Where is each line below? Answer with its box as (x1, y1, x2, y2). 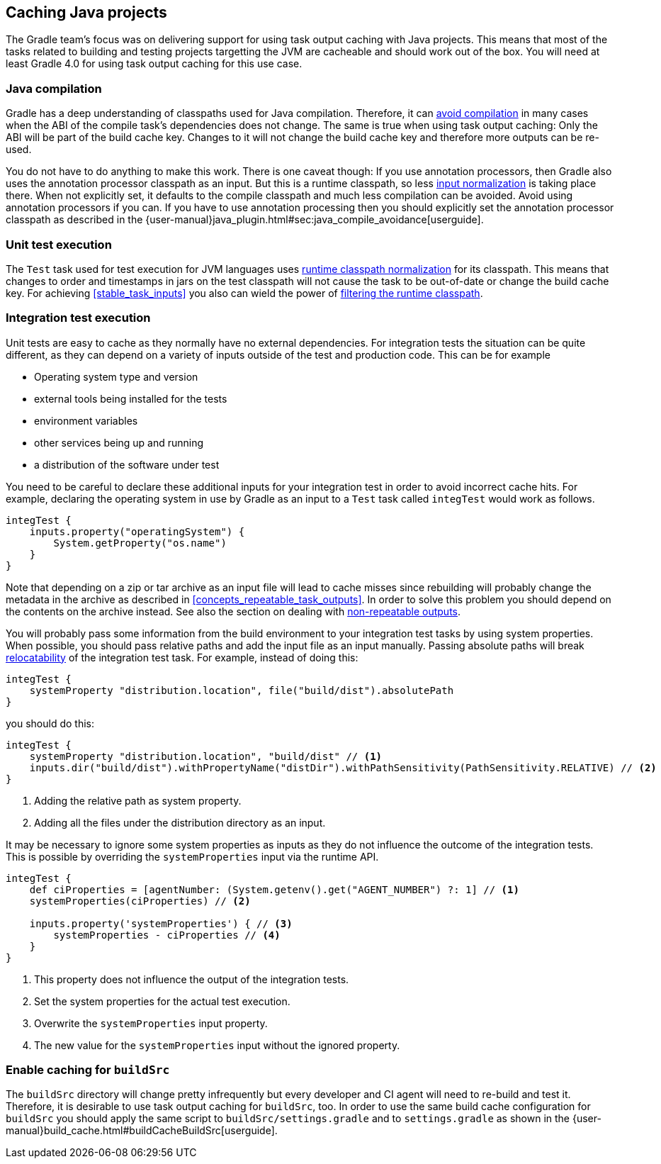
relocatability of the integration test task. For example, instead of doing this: (6, 651, 358, 664)
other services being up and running (34, 436, 204, 449)
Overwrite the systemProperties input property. (34, 1017, 268, 1029)
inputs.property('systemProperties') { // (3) (29, 917, 293, 929)
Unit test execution (6, 237, 112, 252)
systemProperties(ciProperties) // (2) (29, 895, 251, 907)
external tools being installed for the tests (34, 392, 227, 405)
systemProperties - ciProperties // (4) (53, 929, 281, 941)
